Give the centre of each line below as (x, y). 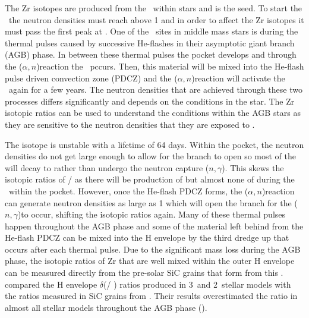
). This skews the (253, 167)
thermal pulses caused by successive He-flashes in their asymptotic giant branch (150, 42)
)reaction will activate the (238, 78)
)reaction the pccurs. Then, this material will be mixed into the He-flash (170, 66)
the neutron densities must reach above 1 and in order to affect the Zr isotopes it (156, 19)
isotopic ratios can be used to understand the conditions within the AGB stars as (153, 113)
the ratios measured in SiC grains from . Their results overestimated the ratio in (151, 296)
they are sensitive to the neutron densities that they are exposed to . (130, 124)
